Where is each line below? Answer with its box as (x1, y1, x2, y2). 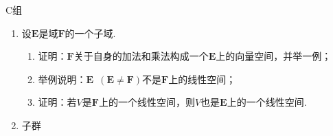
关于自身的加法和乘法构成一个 (73, 49, 209, 63)
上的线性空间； (168, 71, 236, 86)
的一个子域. (65, 25, 116, 40)
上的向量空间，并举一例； (216, 49, 332, 63)
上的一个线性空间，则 (98, 95, 195, 109)
